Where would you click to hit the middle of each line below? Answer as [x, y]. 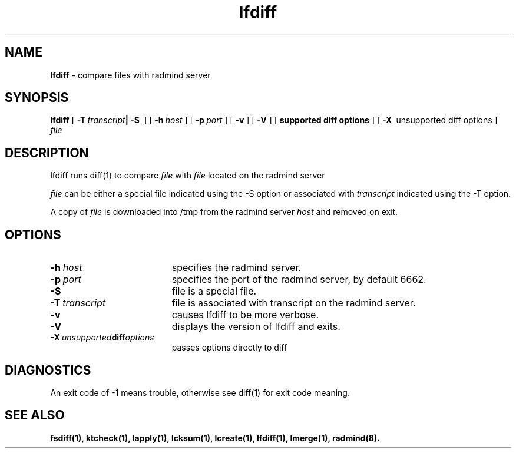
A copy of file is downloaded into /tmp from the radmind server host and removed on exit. [224, 212]
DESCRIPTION [47, 153]
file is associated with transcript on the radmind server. [294, 303]
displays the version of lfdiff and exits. [256, 327]
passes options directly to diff [229, 348]
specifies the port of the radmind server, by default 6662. [299, 280]
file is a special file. [214, 291]
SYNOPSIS [37, 98]
